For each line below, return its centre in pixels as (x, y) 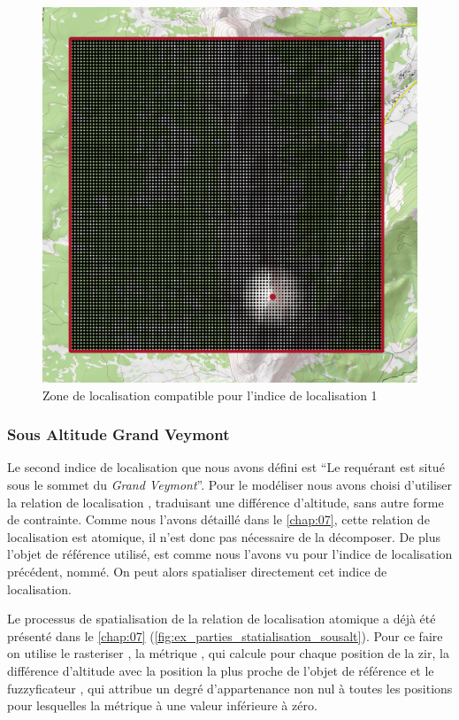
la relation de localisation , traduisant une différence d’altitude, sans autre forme (226, 502)
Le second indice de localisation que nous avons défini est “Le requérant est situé (226, 467)
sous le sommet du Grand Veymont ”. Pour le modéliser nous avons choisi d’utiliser (230, 484)
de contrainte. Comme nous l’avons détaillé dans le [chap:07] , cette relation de (218, 519)
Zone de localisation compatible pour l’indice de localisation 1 (210, 395)
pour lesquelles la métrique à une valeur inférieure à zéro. (162, 705)
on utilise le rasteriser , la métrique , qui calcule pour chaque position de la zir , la (228, 653)
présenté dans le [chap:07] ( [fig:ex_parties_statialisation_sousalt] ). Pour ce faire (225, 635)
